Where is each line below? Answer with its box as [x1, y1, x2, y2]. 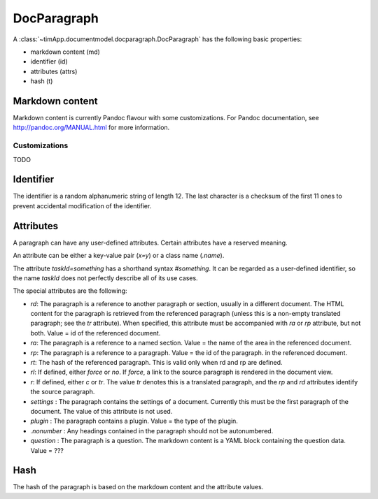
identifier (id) [30, 57, 68, 66]
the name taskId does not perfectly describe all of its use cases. [13, 273, 199, 282]
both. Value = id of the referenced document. [30, 328, 161, 337]
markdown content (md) [30, 48, 101, 56]
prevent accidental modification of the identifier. [13, 201, 152, 210]
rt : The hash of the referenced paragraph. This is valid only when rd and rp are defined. [30, 359, 283, 367]
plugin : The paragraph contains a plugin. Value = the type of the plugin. [30, 417, 238, 426]
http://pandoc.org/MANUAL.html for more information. [13, 123, 170, 132]
